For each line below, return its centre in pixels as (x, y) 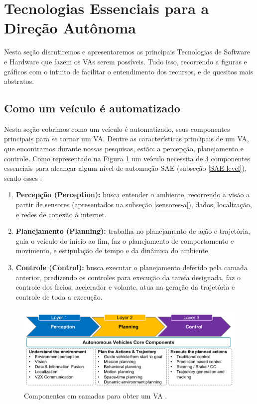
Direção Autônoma (70, 28)
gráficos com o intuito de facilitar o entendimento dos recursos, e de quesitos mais (129, 71)
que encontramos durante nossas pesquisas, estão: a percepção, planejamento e (124, 149)
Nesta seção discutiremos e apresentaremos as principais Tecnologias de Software (127, 52)
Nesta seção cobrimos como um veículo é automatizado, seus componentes (117, 129)
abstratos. (19, 81)
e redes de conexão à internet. (61, 214)
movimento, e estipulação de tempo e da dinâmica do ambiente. (113, 250)
